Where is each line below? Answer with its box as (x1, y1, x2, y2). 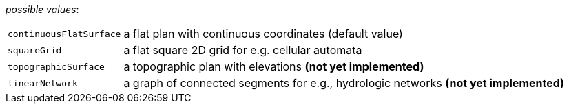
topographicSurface (8, 61, 105, 72)
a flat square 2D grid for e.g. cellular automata (123, 43, 362, 57)
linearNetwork (8, 77, 78, 88)
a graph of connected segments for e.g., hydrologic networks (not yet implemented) (123, 76, 565, 90)
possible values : (6, 3, 79, 15)
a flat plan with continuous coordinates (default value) (123, 27, 403, 40)
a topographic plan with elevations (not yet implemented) (123, 60, 424, 73)
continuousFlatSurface (8, 28, 121, 39)
